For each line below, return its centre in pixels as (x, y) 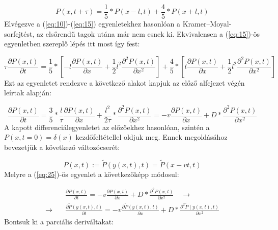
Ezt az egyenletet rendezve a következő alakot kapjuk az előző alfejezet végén (124, 82)
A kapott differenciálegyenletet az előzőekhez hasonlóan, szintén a (107, 127)
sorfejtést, (19, 33)
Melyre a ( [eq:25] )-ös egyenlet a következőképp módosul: (92, 174)
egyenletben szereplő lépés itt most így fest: (72, 44)
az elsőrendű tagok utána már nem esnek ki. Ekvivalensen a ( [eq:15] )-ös (148, 33)
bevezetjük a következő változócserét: (62, 147)
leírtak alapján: (28, 93)
